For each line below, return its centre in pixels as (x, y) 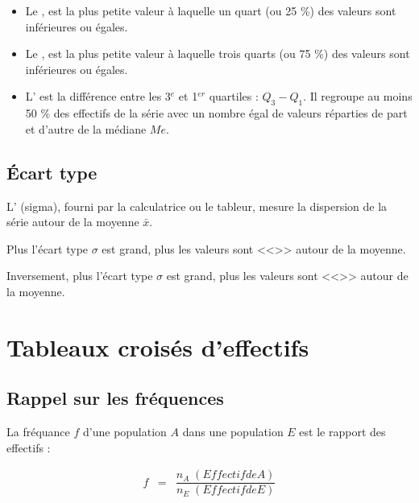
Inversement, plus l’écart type (80, 276)
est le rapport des (342, 432)
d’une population (125, 432)
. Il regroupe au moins (358, 96)
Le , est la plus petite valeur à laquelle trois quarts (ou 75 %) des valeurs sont (218, 54)
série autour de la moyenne (73, 222)
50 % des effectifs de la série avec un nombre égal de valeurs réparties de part (216, 113)
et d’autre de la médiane (86, 128)
